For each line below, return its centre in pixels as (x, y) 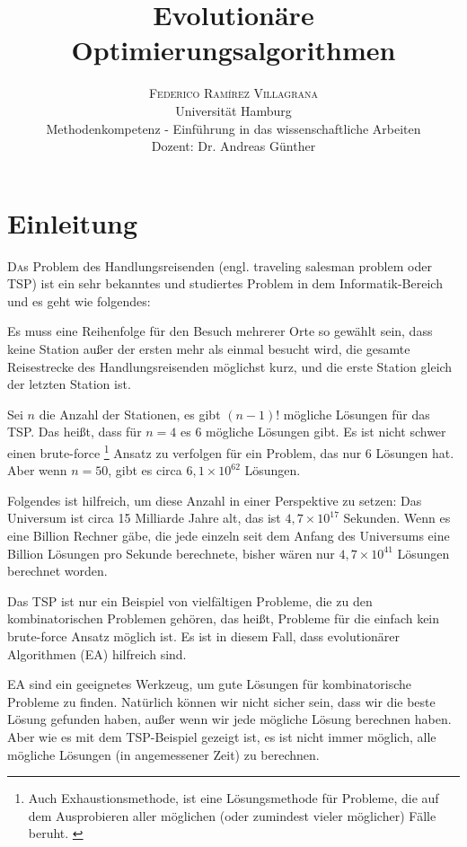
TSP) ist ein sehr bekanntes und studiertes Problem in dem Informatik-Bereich (225, 283)
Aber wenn (37, 470)
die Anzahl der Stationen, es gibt (130, 414)
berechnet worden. (57, 571)
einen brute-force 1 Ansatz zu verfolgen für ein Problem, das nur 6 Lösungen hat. (231, 451)
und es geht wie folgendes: (79, 300)
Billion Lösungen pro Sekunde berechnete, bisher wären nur (171, 553)
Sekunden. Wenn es (397, 518)
